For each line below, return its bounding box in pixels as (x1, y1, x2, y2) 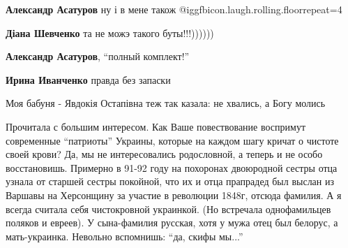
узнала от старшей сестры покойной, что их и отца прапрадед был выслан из (6, 174, 335, 189)
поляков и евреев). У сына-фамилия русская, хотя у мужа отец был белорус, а (6, 215, 338, 230)
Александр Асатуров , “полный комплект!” (6, 49, 190, 64)
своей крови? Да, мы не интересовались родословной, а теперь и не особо (6, 147, 323, 161)
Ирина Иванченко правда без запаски (6, 72, 171, 87)
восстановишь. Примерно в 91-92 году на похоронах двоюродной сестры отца (6, 160, 338, 175)
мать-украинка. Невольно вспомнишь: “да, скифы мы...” (6, 228, 243, 243)
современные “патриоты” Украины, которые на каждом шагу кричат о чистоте (6, 133, 339, 147)
